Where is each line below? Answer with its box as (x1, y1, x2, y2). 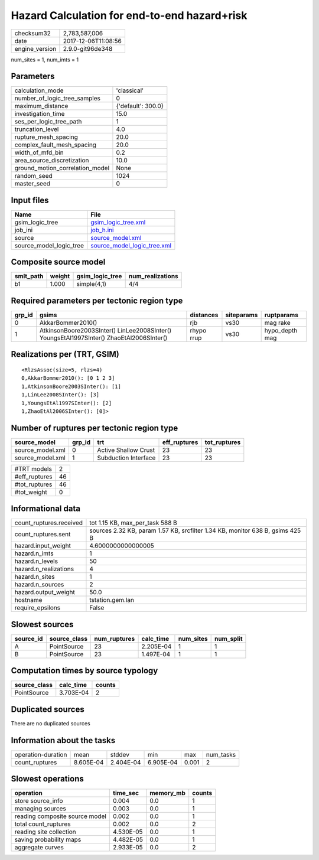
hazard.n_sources (14, 581, 64, 589)
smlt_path (14, 272, 44, 281)
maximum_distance (14, 102, 69, 110)
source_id (14, 634, 43, 643)
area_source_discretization (14, 157, 89, 165)
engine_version (14, 44, 57, 53)
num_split (214, 634, 243, 643)
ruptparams (264, 311, 298, 319)
